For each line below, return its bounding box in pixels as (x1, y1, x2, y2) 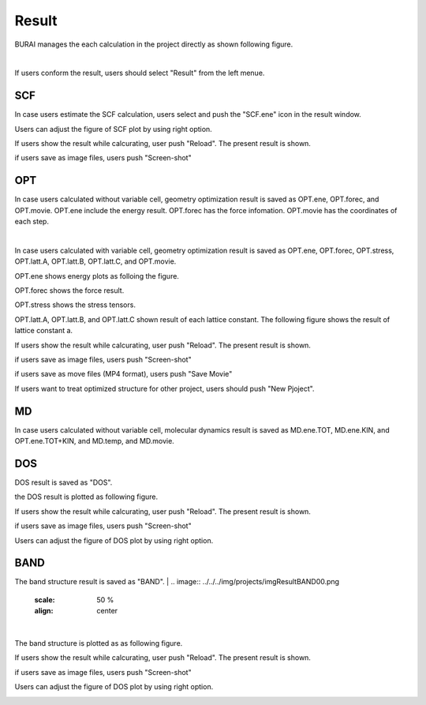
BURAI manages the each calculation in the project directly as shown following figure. (14, 39, 293, 49)
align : (34, 606, 54, 616)
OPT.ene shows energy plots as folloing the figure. (14, 271, 179, 280)
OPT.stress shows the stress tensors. (14, 300, 136, 309)
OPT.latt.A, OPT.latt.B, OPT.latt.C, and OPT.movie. (14, 257, 177, 266)
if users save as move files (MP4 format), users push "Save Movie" (14, 369, 233, 379)
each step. (14, 217, 49, 227)
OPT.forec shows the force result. (14, 286, 125, 295)
